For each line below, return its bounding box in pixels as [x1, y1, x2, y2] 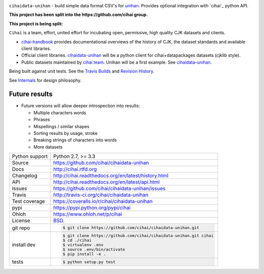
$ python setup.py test [63, 259, 116, 264]
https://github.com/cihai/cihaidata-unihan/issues [53, 185, 166, 192]
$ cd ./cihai [63, 237, 92, 243]
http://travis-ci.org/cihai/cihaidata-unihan [53, 191, 149, 198]
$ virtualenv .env [63, 242, 104, 247]
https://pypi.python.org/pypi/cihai [53, 205, 131, 211]
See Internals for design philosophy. [9, 77, 82, 83]
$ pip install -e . [63, 251, 106, 256]
